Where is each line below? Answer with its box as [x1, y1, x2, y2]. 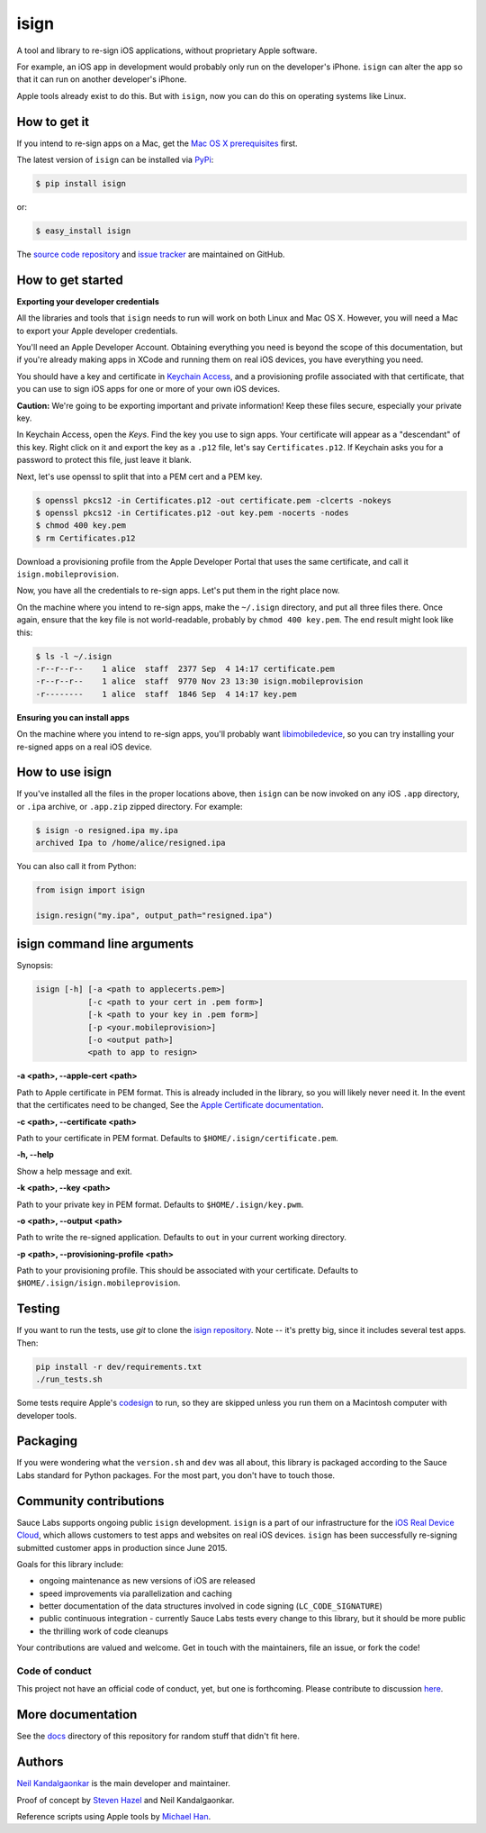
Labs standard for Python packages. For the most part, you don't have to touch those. [16, 1469, 336, 1481]
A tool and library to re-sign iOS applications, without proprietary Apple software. [16, 45, 318, 56]
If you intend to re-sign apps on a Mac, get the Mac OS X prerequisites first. [16, 138, 298, 149]
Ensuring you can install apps [16, 712, 130, 722]
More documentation [16, 1707, 138, 1722]
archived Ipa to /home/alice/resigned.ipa [35, 838, 226, 848]
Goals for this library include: [16, 1558, 124, 1569]
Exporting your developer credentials [16, 295, 159, 306]
